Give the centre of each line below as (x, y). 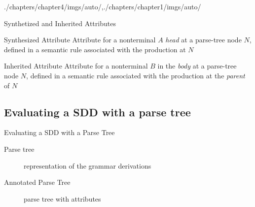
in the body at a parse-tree (197, 66)
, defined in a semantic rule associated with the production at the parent (136, 75)
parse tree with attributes (62, 198)
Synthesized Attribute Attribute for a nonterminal (80, 40)
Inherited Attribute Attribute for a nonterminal (76, 66)
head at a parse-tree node (203, 40)
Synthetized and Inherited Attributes (60, 23)
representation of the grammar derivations (88, 165)
